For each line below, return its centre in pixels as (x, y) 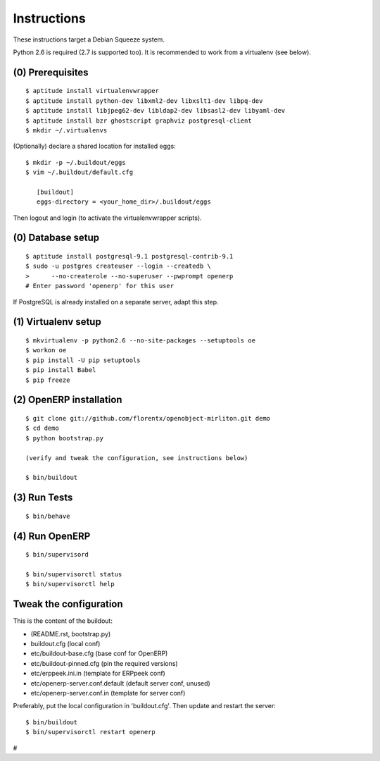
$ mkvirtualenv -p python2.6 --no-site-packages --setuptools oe (141, 341)
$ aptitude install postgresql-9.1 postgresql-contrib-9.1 (129, 256)
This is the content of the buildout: (63, 621)
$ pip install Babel (61, 370)
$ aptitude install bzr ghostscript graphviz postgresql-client (139, 120)
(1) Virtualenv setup (57, 322)
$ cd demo (42, 428)
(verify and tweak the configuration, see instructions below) (137, 458)
